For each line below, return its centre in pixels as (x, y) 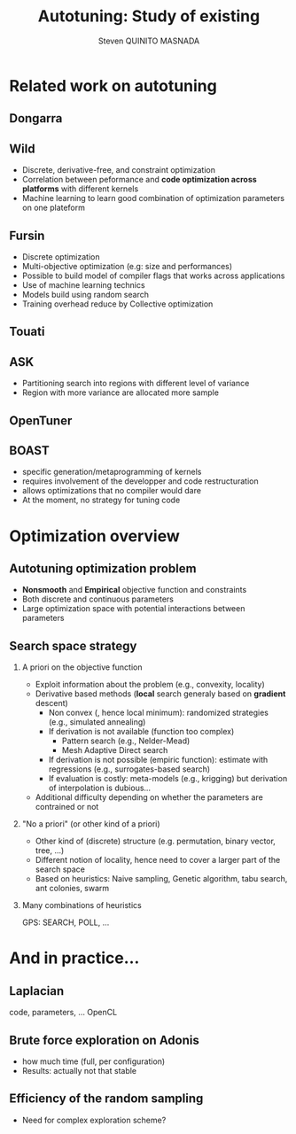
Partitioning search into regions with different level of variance (136, 384)
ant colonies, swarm (72, 889)
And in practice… (74, 958)
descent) (51, 703)
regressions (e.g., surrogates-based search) (129, 769)
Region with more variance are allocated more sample (121, 392)
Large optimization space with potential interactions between (133, 609)
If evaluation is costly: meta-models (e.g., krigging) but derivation (168, 779)
